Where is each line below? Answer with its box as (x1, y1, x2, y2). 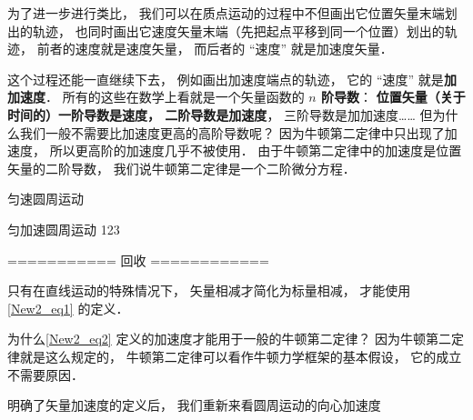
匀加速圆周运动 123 (7, 219, 120, 238)
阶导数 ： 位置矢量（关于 (321, 87, 466, 106)
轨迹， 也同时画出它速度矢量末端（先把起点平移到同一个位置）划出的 (32, 21, 445, 40)
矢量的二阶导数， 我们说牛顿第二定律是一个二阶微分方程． (7, 158, 356, 177)
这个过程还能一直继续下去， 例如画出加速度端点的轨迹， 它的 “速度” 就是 (7, 69, 444, 88)
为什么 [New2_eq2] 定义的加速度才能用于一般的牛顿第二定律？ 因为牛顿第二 (7, 329, 452, 348)
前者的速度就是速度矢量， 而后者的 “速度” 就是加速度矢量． (36, 39, 393, 58)
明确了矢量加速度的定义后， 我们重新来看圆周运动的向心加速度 (7, 395, 381, 415)
